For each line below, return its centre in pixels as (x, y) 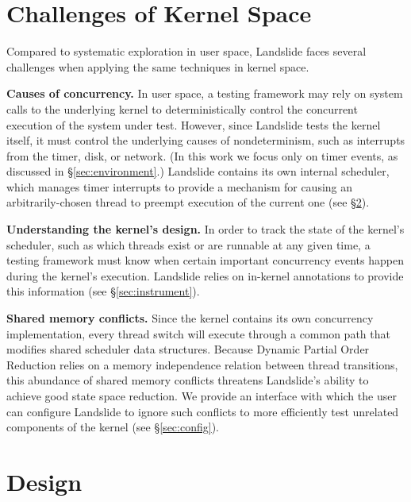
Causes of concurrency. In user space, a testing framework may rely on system (205, 93)
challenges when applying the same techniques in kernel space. (158, 66)
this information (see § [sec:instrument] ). (103, 291)
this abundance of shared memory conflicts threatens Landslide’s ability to (188, 380)
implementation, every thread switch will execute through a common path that (198, 333)
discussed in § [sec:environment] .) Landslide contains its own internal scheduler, (198, 171)
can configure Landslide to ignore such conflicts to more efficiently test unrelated (203, 411)
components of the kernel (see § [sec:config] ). (113, 427)
